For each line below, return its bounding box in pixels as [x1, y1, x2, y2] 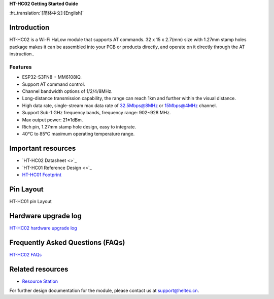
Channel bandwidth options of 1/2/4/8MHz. [22, 88, 113, 94]
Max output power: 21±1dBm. [22, 117, 83, 123]
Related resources [9, 264, 68, 274]
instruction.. [9, 51, 35, 57]
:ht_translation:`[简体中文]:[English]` [9, 10, 84, 16]
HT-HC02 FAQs [9, 251, 42, 257]
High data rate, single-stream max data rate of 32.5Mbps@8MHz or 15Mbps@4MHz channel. [22, 102, 217, 109]
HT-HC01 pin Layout [9, 198, 52, 204]
